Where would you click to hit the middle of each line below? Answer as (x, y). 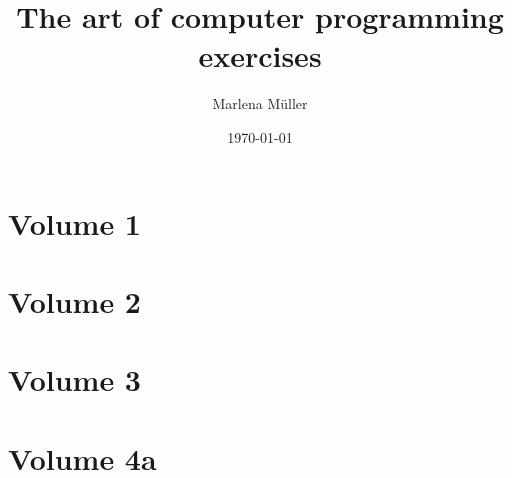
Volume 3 (74, 379)
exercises (260, 55)
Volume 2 (74, 300)
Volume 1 (74, 222)
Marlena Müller (260, 103)
